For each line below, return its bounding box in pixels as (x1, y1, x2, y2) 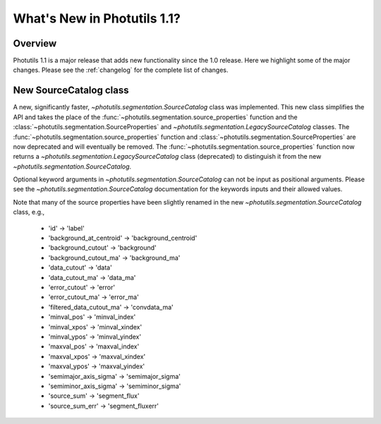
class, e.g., (13, 208, 45, 217)
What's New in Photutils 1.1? (13, 11, 181, 26)
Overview (13, 37, 57, 49)
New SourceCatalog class (13, 85, 129, 97)
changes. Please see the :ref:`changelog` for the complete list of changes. (13, 66, 229, 74)
